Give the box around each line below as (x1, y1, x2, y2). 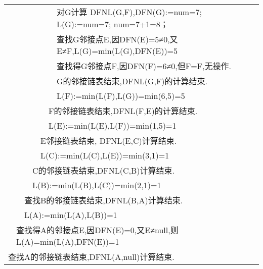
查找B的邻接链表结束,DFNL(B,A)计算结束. (24, 194, 183, 206)
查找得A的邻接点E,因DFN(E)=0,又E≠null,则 (16, 224, 179, 236)
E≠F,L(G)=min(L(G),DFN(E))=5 (57, 45, 178, 57)
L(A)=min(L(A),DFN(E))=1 (16, 236, 119, 247)
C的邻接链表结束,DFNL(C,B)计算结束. (32, 165, 174, 176)
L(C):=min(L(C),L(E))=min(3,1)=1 (40, 149, 169, 161)
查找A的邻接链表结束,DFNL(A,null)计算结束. (8, 251, 174, 262)
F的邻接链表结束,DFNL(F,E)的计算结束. (49, 105, 198, 117)
